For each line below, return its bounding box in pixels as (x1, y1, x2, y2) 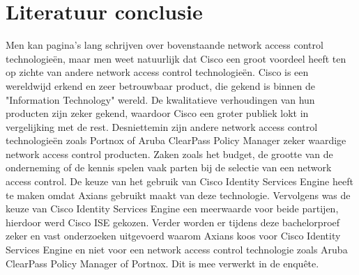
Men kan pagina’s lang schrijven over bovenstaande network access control (6, 38, 323, 52)
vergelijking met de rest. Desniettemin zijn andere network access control (6, 119, 318, 134)
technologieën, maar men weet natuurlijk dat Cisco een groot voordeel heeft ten (6, 51, 346, 65)
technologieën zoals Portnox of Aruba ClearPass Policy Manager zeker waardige (6, 133, 346, 148)
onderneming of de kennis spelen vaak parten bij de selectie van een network (6, 160, 332, 175)
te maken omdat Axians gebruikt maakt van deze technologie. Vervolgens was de (6, 187, 351, 202)
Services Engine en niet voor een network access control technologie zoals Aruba (6, 242, 348, 257)
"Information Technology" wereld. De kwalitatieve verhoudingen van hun (6, 92, 315, 107)
